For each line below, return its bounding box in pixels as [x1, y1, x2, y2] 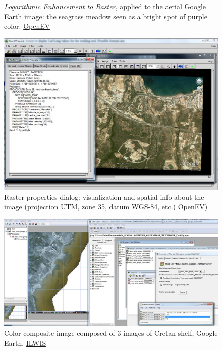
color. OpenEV [4, 21, 50, 31]
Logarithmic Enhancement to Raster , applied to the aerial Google [4, 1, 206, 11]
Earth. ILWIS [4, 337, 46, 348]
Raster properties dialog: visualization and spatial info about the [4, 191, 204, 202]
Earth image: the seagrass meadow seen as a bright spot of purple [4, 11, 207, 21]
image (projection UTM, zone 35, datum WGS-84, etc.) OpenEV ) [4, 201, 208, 212]
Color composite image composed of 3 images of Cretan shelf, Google [4, 328, 218, 338]
